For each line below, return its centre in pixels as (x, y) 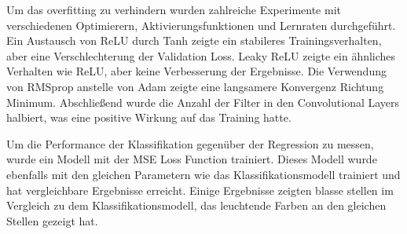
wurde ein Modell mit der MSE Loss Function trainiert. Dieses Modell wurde (192, 159)
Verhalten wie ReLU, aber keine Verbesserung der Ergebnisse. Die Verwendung (196, 71)
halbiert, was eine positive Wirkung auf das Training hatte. (149, 117)
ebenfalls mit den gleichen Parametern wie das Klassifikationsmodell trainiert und (203, 174)
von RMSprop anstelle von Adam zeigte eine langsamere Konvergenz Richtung (195, 86)
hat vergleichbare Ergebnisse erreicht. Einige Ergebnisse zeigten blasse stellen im (200, 190)
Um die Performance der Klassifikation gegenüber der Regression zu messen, (190, 143)
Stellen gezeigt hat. (52, 220)
